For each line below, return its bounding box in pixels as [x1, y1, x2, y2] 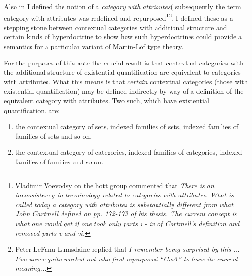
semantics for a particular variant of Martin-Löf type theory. [4, 41, 184, 51]
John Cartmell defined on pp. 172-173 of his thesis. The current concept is [15, 209, 237, 219]
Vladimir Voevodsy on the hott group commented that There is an [15, 180, 214, 190]
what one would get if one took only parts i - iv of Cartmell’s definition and [15, 218, 240, 228]
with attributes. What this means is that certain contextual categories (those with [4, 76, 248, 86]
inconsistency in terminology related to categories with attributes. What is [15, 190, 234, 200]
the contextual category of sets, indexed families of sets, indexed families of [15, 121, 238, 131]
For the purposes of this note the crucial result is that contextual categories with [4, 57, 244, 67]
